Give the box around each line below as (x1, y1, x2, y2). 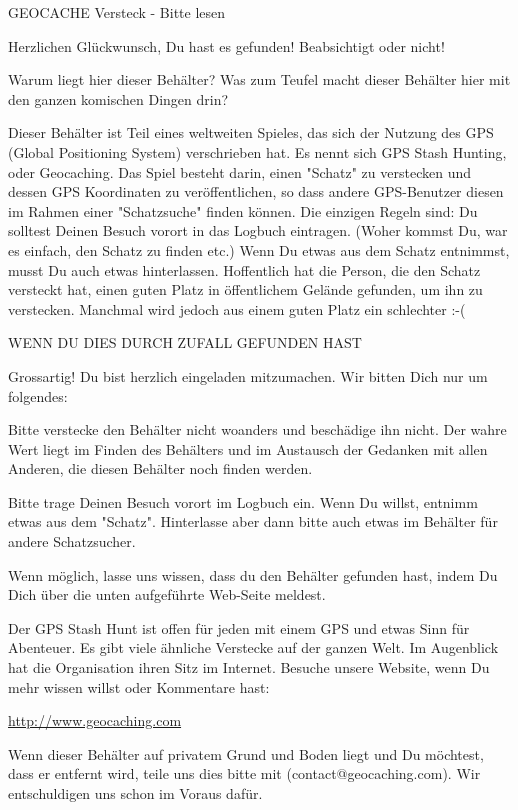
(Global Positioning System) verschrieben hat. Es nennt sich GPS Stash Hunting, (8, 141, 507, 162)
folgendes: (8, 385, 68, 406)
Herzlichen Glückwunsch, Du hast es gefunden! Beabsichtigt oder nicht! (8, 35, 445, 56)
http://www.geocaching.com (8, 710, 182, 731)
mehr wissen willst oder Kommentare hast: (8, 676, 270, 697)
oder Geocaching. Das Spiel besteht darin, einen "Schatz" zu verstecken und (8, 161, 471, 182)
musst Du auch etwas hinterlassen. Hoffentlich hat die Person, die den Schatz (8, 259, 481, 280)
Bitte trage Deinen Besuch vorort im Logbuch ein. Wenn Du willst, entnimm (8, 491, 478, 512)
